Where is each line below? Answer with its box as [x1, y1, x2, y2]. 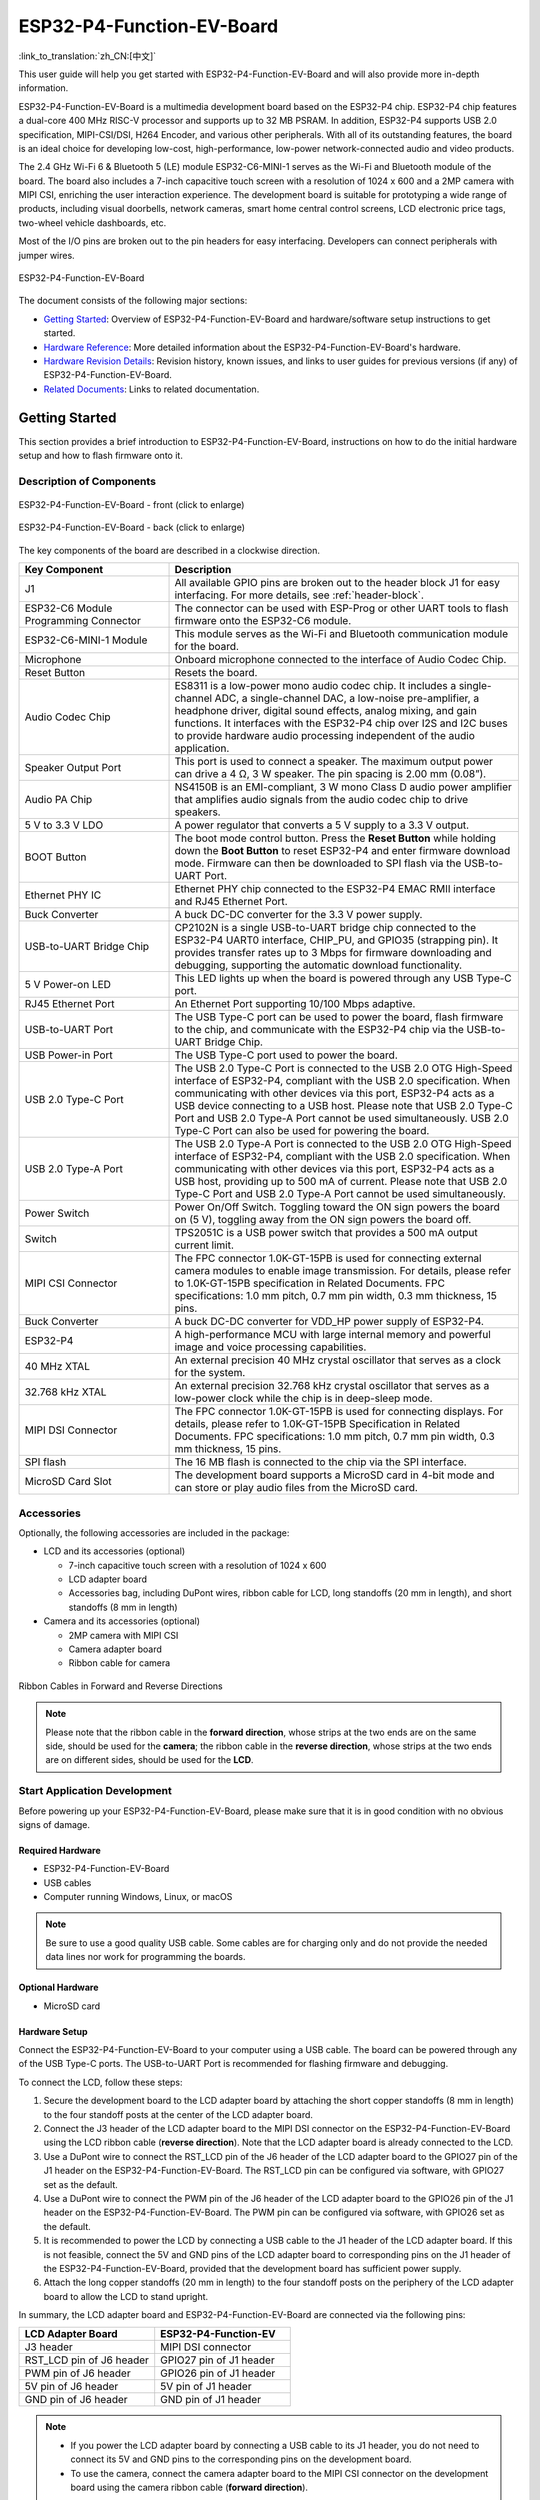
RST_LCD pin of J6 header [24, 2353, 150, 2367]
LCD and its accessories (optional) [43, 1545, 185, 1557]
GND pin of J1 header [160, 2393, 262, 2407]
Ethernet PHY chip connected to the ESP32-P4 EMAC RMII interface [174, 882, 496, 896]
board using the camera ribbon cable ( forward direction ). [70, 2481, 309, 2494]
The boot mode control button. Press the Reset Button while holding [174, 831, 497, 845]
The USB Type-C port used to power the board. [174, 1048, 399, 1062]
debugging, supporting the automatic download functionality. [174, 958, 463, 972]
